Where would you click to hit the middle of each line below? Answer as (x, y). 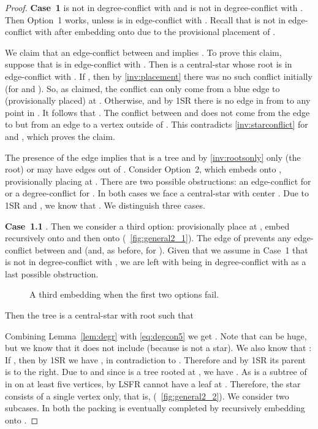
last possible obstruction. (52, 273)
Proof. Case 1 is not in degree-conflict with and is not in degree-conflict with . (154, 7)
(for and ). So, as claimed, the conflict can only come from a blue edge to (142, 88)
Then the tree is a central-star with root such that (99, 315)
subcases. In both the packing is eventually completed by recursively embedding (155, 408)
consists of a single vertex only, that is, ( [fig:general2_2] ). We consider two (147, 396)
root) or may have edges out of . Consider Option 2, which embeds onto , (143, 169)
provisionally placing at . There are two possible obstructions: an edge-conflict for (158, 181)
